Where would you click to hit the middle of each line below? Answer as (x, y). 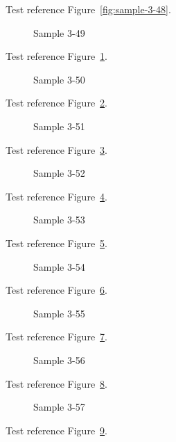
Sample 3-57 (59, 407)
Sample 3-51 (59, 126)
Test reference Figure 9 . (56, 430)
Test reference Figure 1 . (56, 56)
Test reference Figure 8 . (56, 383)
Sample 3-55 (59, 313)
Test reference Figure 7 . (56, 337)
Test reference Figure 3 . (56, 149)
